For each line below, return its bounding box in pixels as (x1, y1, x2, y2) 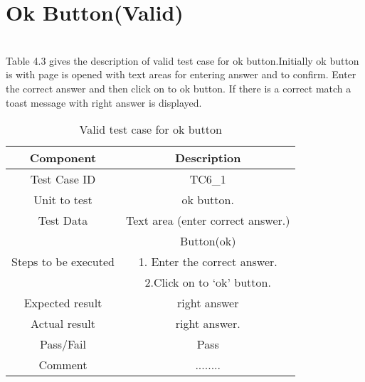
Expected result (23, 295, 102, 312)
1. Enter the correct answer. (138, 253, 277, 270)
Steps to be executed (11, 253, 115, 270)
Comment (38, 356, 88, 373)
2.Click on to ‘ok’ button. (144, 274, 271, 291)
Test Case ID (30, 171, 96, 188)
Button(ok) (179, 233, 236, 250)
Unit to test (33, 191, 92, 208)
